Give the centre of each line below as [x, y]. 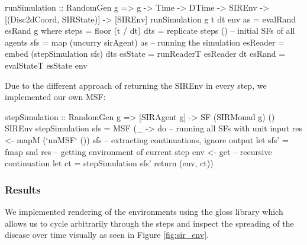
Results [23, 189]
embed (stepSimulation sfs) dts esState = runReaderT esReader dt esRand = [145, 54]
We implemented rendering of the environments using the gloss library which [144, 211]
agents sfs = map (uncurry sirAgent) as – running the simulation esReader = [145, 42]
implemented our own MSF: [55, 97]
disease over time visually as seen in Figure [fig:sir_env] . [107, 235]
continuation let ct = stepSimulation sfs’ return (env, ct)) [109, 163]
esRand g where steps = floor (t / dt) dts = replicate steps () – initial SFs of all [150, 30]
